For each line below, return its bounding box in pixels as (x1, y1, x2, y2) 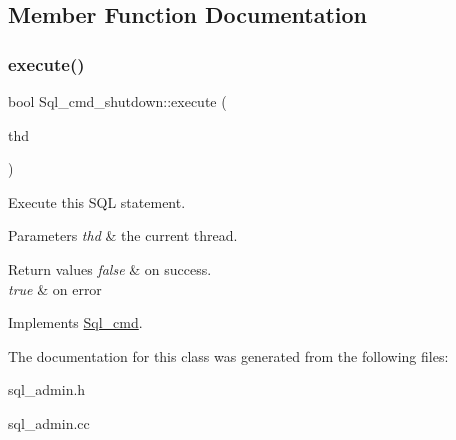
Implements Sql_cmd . (8, 312, 143, 333)
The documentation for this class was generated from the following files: (8, 345, 449, 366)
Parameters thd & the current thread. (8, 225, 238, 246)
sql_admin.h (8, 379, 86, 400)
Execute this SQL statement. (8, 191, 186, 212)
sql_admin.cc (8, 412, 90, 433)
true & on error (8, 278, 102, 299)
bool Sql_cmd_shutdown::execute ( (8, 91, 227, 111)
